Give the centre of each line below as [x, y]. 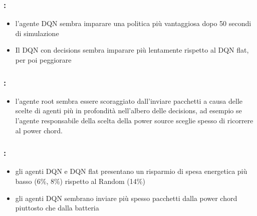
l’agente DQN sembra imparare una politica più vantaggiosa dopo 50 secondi [133, 23]
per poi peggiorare [43, 60]
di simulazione [37, 33]
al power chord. [39, 130]
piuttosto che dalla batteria [57, 208]
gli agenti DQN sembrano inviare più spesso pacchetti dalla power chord [126, 198]
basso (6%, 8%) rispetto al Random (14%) [80, 181]
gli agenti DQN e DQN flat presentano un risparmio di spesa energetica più [131, 171]
